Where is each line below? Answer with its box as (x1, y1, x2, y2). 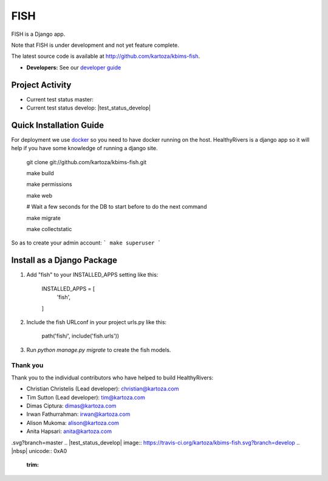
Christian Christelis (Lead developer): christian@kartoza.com (26, 385, 179, 392)
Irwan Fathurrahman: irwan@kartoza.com (26, 410, 131, 418)
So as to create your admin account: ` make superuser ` (11, 239, 161, 246)
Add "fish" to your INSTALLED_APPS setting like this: (26, 271, 159, 279)
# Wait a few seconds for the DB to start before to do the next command (26, 203, 207, 210)
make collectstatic (26, 226, 72, 233)
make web (26, 192, 53, 199)
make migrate (26, 214, 61, 221)
